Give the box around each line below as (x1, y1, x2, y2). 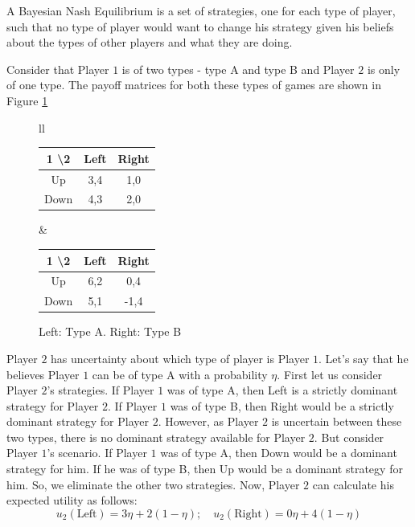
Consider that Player (6, 60, 109, 77)
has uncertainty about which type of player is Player (51, 349, 310, 366)
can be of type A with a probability (92, 366, 268, 382)
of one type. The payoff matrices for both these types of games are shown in (6, 76, 381, 93)
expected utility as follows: (6, 492, 138, 509)
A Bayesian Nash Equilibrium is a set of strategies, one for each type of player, (6, 2, 396, 18)
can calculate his (312, 476, 394, 492)
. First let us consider (277, 366, 383, 382)
